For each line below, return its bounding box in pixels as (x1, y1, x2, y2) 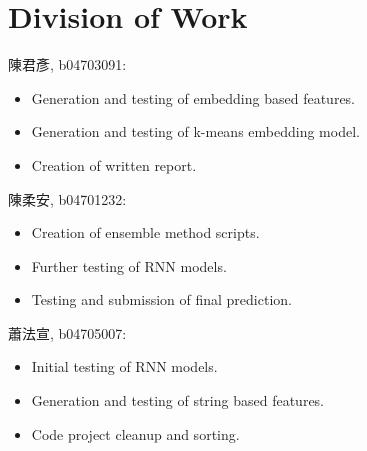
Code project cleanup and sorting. (31, 423, 240, 444)
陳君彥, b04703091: (8, 54, 127, 75)
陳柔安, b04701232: (8, 188, 127, 209)
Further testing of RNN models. (31, 255, 227, 276)
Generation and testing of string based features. (31, 390, 325, 411)
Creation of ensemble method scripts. (31, 222, 260, 243)
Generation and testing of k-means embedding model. (31, 121, 360, 142)
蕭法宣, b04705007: (8, 322, 127, 343)
